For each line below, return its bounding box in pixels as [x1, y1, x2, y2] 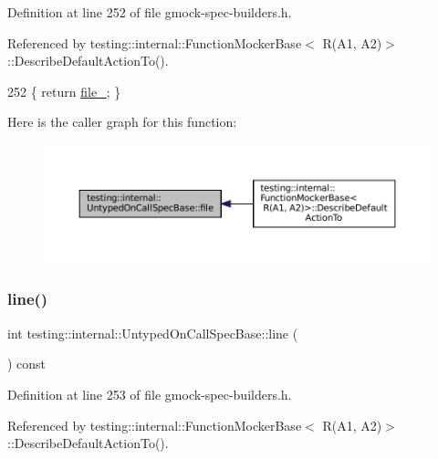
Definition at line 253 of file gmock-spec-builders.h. [7, 384, 292, 403]
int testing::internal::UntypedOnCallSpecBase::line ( [7, 323, 298, 342]
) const [7, 354, 47, 373]
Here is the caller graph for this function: [7, 112, 237, 131]
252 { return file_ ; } [7, 81, 121, 100]
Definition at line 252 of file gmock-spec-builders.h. [7, 3, 292, 21]
